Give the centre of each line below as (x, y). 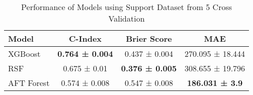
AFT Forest (29, 83)
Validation (126, 18)
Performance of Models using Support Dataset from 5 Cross (127, 7)
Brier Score (149, 38)
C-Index (86, 38)
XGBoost (24, 54)
